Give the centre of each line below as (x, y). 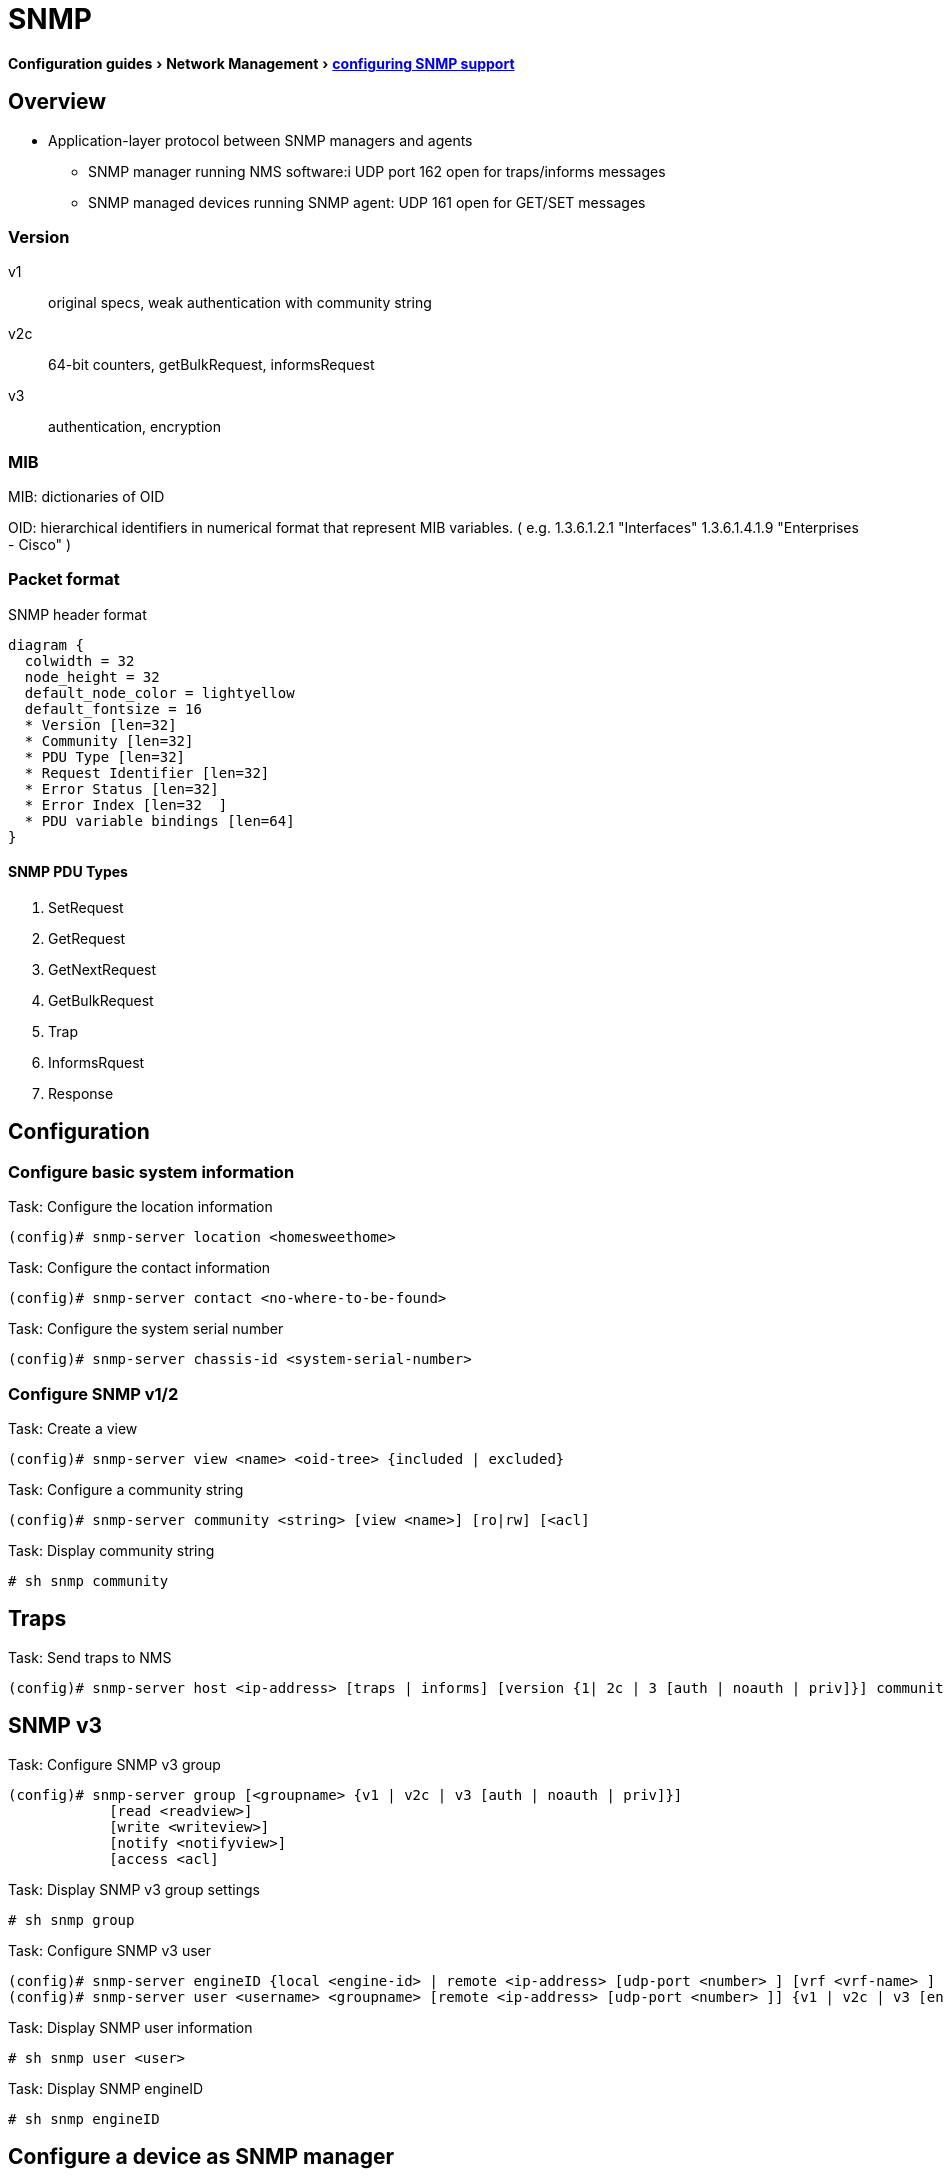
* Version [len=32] (100, 724)
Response (81, 1094)
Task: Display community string (111, 1551)
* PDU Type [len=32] (105, 756)
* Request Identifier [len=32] (147, 772)
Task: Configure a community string (126, 1490)
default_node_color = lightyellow (159, 692)
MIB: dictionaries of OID (86, 497)
